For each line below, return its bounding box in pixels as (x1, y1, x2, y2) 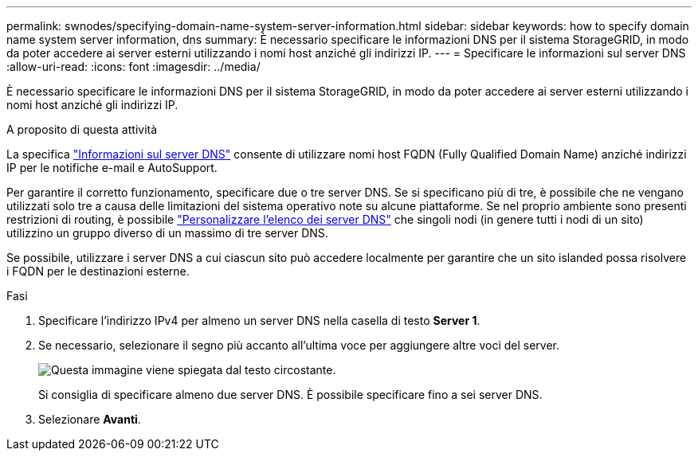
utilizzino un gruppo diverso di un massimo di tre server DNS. (6, 226, 328, 240)
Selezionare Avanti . (38, 412, 141, 426)
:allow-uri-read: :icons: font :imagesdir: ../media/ (6, 60, 261, 73)
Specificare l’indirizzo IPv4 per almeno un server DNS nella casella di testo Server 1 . (38, 314, 480, 327)
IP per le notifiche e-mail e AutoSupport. (6, 161, 218, 174)
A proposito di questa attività (6, 123, 158, 136)
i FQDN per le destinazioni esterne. (6, 264, 190, 278)
